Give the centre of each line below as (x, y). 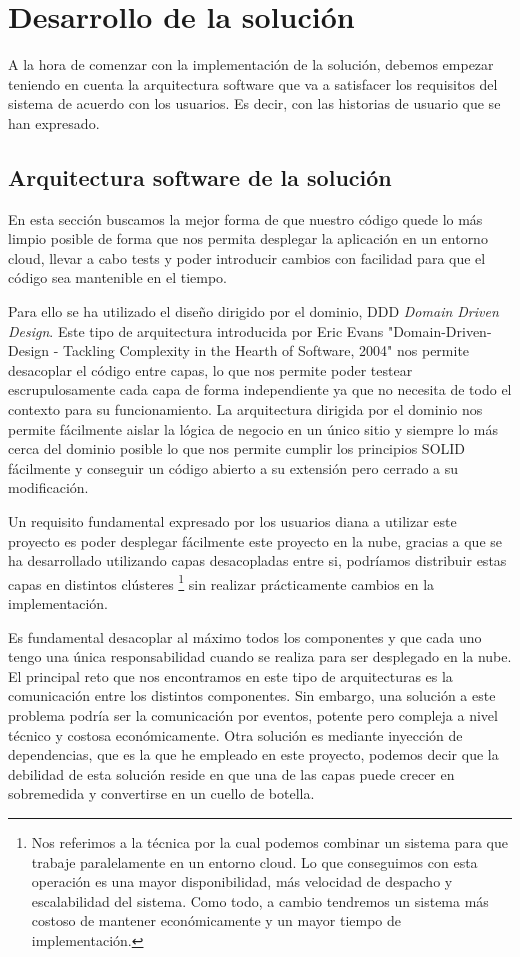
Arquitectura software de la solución (200, 176)
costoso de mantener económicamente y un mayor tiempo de (216, 920)
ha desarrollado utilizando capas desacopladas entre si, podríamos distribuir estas (257, 560)
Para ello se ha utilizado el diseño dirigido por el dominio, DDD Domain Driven (253, 311)
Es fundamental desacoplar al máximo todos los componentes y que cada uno (245, 636)
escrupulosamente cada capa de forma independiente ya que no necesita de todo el (260, 389)
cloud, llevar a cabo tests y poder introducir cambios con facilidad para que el (247, 257)
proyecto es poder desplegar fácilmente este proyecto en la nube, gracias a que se (255, 540)
